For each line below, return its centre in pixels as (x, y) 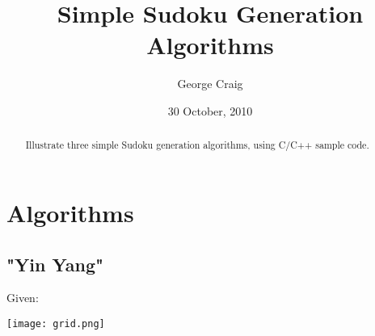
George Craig (210, 84)
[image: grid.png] (56, 323)
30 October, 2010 (210, 110)
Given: (23, 298)
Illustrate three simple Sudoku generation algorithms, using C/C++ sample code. (197, 145)
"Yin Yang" (55, 264)
